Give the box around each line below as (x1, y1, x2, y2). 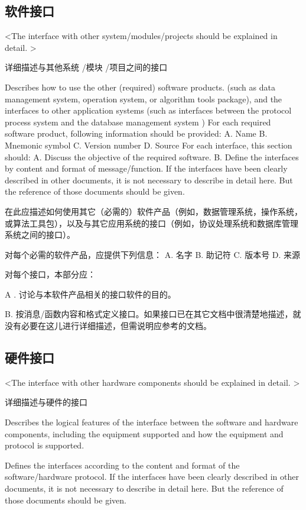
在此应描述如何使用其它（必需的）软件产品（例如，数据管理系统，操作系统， (5, 205, 302, 217)
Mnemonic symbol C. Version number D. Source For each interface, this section (5, 138, 292, 151)
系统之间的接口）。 (5, 228, 75, 241)
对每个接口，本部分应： (5, 268, 96, 280)
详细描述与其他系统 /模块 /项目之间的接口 (5, 61, 168, 73)
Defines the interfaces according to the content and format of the (5, 459, 240, 471)
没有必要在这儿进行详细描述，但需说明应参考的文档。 (5, 319, 211, 332)
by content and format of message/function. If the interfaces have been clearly (5, 162, 288, 175)
